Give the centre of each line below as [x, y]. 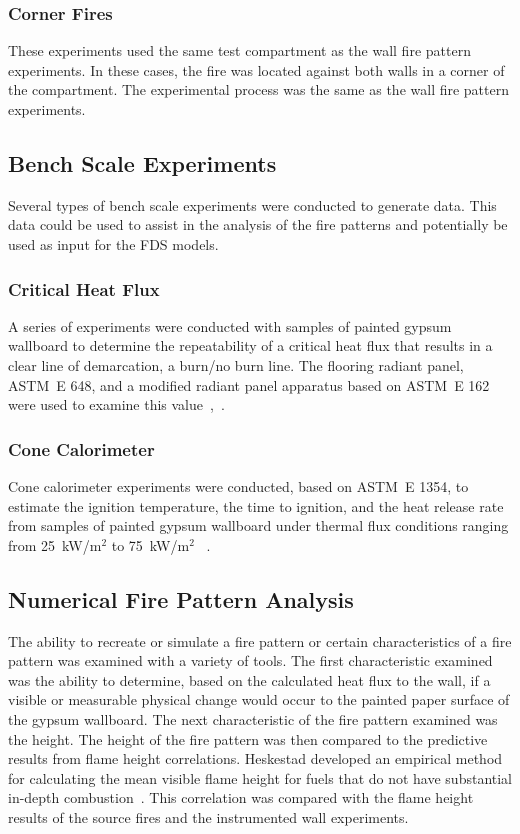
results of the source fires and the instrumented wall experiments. [208, 816]
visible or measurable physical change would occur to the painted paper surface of [259, 699]
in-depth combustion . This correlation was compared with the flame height [241, 797]
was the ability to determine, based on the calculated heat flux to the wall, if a [249, 679]
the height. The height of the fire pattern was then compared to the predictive [248, 738]
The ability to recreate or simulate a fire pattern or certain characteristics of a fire [260, 640]
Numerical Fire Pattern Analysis [181, 598]
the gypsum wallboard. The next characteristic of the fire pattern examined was [253, 718]
